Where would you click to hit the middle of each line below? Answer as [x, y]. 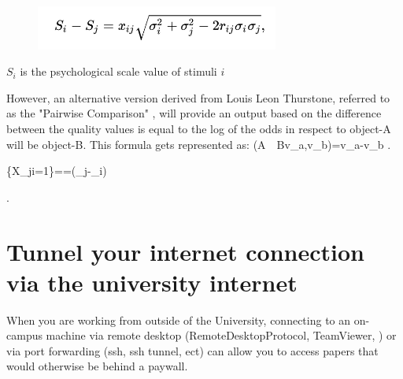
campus [24, 335]
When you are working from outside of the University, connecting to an [179, 320]
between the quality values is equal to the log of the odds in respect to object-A [199, 128]
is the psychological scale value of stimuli [118, 71]
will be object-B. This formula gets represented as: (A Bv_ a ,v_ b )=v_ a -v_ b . [199, 144]
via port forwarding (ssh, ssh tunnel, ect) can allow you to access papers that [192, 350]
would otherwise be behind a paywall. [97, 366]
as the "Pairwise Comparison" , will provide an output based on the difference [194, 113]
